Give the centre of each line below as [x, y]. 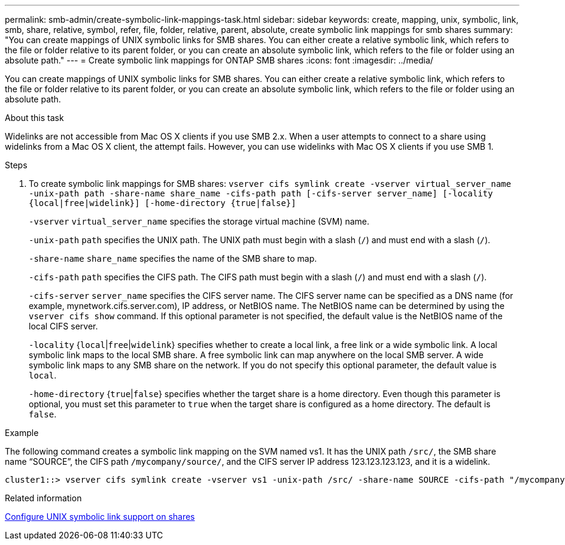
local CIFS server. [63, 326]
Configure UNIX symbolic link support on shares [100, 517]
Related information [43, 498]
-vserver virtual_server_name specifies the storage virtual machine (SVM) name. [199, 221]
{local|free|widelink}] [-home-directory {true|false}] [162, 203]
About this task [34, 118]
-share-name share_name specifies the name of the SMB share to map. [173, 258]
